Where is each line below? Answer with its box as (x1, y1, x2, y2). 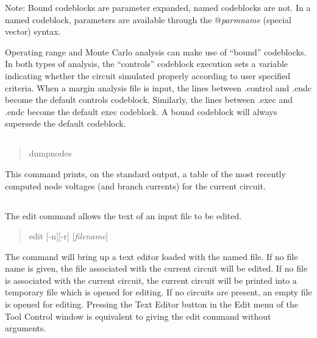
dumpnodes (29, 147, 72, 160)
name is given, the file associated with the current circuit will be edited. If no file (5, 262, 308, 275)
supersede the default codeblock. (5, 117, 126, 130)
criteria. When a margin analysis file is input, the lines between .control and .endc (5, 81, 312, 94)
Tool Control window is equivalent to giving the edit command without (5, 309, 271, 322)
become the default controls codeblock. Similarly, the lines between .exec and (5, 93, 293, 106)
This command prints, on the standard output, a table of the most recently (5, 167, 286, 180)
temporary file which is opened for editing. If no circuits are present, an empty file (5, 286, 312, 298)
